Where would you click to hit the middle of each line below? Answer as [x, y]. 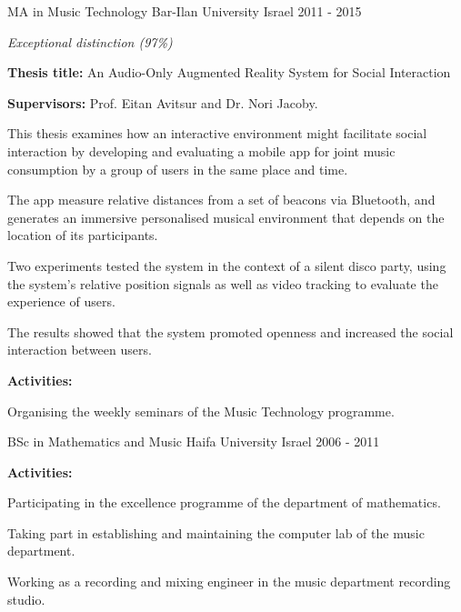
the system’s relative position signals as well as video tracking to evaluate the [223, 283]
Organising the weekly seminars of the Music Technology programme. [201, 411]
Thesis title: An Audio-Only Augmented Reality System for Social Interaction [229, 72]
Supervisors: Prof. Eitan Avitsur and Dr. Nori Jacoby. [163, 102]
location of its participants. [83, 235]
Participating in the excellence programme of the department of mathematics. [224, 502]
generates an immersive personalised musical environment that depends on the [226, 217]
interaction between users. [80, 350]
